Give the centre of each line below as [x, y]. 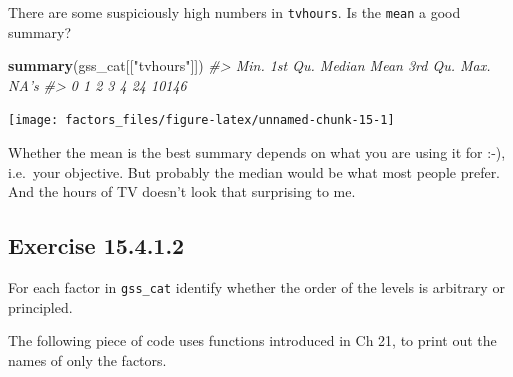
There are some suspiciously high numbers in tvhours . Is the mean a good [234, 12]
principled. [40, 306]
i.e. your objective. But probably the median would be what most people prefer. [254, 171]
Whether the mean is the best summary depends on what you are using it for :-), [257, 152]
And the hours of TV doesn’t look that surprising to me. [182, 191]
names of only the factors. [87, 359]
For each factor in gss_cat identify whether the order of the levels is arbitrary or [256, 287]
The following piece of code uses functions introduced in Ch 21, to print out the [252, 340]
